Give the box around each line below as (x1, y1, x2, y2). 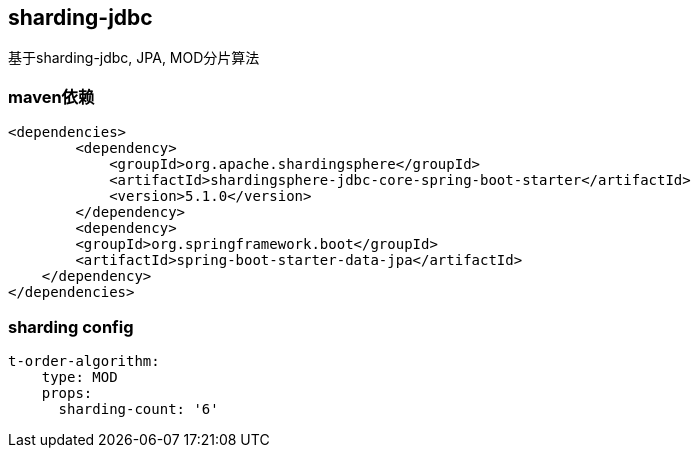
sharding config (8, 316, 134, 337)
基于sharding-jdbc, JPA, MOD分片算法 (8, 49, 260, 67)
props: (41, 384, 93, 401)
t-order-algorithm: (8, 352, 160, 369)
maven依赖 (8, 86, 95, 107)
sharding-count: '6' (58, 400, 219, 417)
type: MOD (41, 368, 118, 385)
